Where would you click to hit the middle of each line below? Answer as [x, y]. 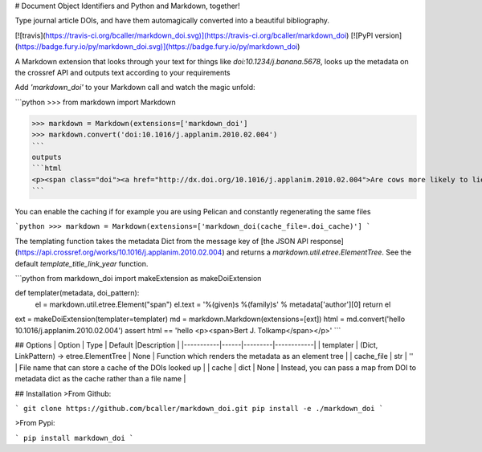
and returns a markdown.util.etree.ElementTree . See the [319, 252]
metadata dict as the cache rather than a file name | [100, 379]
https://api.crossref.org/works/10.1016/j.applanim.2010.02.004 [120, 252]
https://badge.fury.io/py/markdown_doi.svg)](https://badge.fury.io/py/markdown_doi [157, 47]
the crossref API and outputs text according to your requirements [123, 72]
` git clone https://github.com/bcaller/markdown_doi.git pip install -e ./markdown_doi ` [199, 408]
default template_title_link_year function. [82, 263]
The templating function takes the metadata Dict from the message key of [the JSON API [162, 241]
